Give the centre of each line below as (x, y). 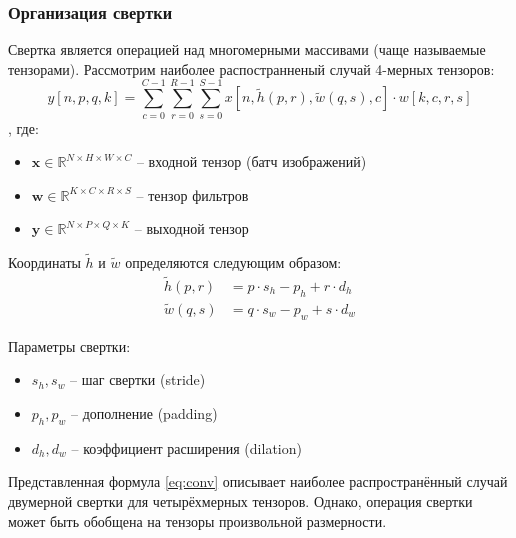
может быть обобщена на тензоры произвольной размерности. (197, 520)
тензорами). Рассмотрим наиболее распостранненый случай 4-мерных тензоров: (251, 68)
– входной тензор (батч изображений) (251, 161)
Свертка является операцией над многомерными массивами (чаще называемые (247, 49)
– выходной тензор (191, 228)
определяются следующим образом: (233, 262)
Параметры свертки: (69, 345)
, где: (23, 127)
